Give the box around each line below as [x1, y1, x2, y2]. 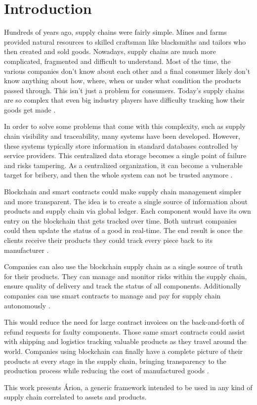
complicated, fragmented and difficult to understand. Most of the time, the [4, 56, 231, 66]
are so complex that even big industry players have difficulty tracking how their [4, 95, 245, 105]
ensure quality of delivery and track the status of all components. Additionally [4, 281, 241, 291]
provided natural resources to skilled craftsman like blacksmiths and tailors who [4, 36, 246, 47]
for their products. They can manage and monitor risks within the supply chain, [4, 271, 247, 281]
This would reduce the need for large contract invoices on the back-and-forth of [4, 317, 244, 327]
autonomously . [4, 300, 50, 310]
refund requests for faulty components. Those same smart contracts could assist [4, 326, 245, 337]
